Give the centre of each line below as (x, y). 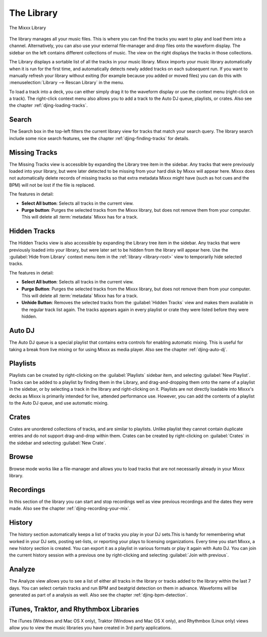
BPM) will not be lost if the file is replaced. (52, 185)
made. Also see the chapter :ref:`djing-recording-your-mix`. (70, 508)
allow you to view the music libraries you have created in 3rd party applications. (90, 628)
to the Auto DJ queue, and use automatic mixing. (59, 403)
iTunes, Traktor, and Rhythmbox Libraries (74, 609)
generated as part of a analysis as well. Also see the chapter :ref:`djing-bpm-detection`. (98, 595)
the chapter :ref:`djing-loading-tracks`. (48, 105)
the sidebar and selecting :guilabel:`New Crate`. (58, 443)
